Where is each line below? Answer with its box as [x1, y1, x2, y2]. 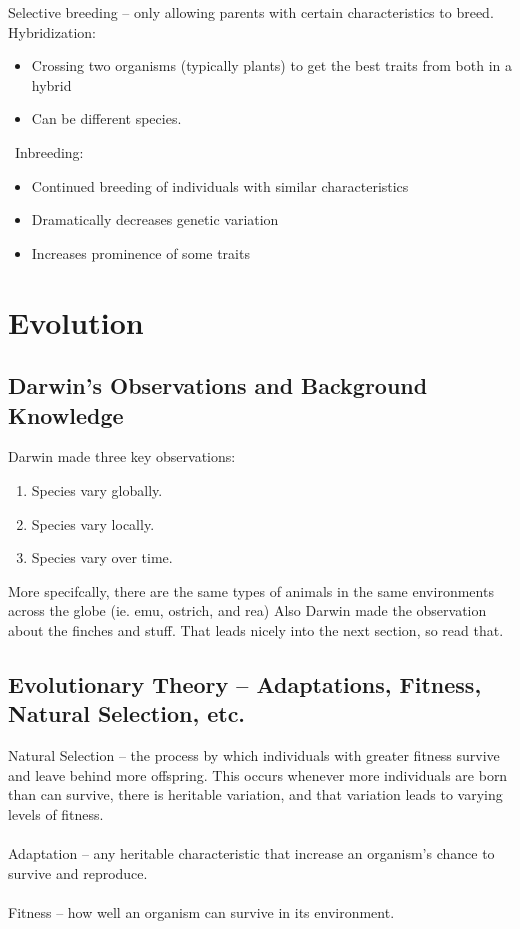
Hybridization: [8, 21, 96, 42]
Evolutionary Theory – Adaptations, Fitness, [8, 668, 482, 699]
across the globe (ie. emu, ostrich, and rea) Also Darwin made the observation [8, 600, 487, 621]
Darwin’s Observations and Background [8, 370, 428, 401]
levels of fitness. [8, 803, 104, 824]
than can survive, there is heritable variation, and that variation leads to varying [8, 784, 503, 805]
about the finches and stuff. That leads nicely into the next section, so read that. [8, 619, 504, 640]
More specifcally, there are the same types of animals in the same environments [8, 580, 494, 601]
